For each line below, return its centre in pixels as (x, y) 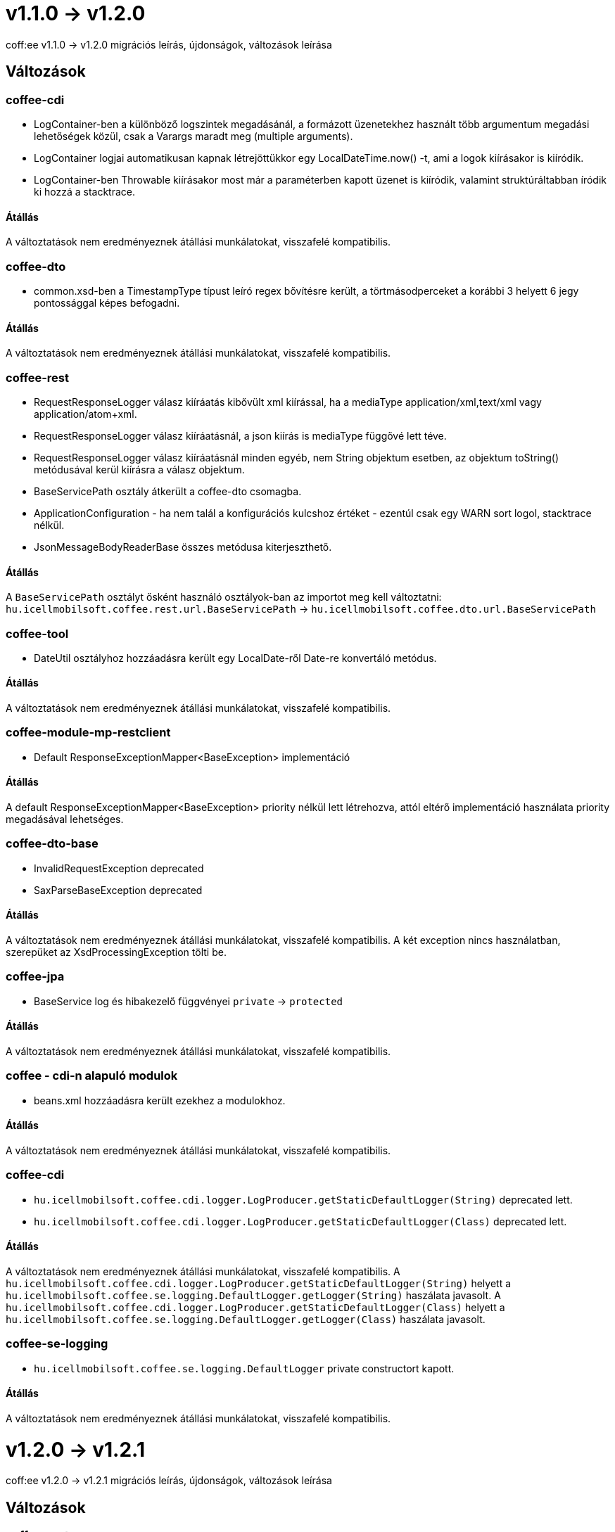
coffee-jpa (35, 977)
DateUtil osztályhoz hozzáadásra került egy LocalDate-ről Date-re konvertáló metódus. (235, 658)
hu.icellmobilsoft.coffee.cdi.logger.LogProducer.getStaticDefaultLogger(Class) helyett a (255, 1307)
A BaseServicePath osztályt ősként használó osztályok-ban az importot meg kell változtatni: (224, 597)
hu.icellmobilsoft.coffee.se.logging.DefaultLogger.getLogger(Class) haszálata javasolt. (246, 1319)
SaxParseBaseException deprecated (118, 890)
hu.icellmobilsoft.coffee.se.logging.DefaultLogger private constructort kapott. (244, 1368)
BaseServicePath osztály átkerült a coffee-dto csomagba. (168, 491)
